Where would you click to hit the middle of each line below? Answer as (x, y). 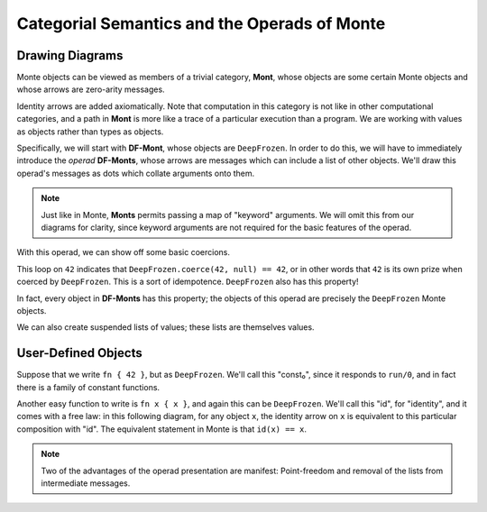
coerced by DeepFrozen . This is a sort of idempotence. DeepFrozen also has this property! (188, 282)
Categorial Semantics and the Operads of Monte (201, 23)
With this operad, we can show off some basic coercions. (123, 252)
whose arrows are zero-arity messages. (91, 89)
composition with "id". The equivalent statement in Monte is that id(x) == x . (161, 429)
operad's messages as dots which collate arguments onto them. (136, 173)
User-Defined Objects (80, 353)
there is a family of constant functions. (88, 387)
